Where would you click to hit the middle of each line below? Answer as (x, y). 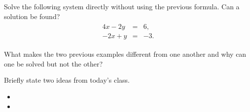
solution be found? (32, 16)
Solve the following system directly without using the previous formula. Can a (122, 6)
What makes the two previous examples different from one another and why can (125, 54)
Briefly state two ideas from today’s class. (67, 80)
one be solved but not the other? (54, 63)
